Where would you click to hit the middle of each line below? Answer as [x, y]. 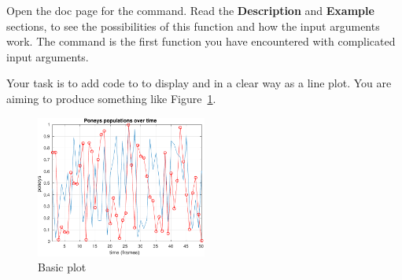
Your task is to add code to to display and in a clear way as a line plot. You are [199, 83]
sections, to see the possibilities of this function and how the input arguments [193, 26]
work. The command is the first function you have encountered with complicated [201, 41]
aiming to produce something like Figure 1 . [111, 98]
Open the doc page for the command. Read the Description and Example [190, 10]
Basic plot [62, 267]
